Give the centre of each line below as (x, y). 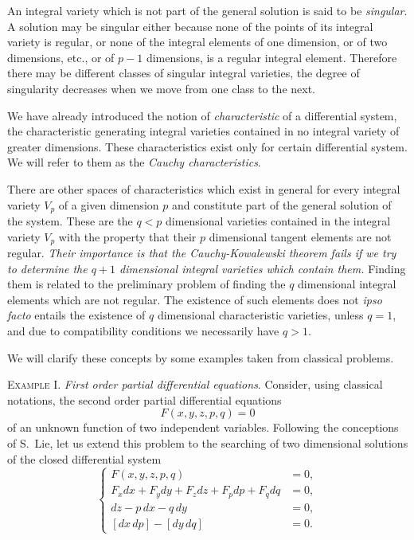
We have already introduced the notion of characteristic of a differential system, (202, 115)
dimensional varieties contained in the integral (278, 220)
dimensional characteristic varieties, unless (260, 315)
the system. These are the (70, 220)
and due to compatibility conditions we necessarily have (143, 331)
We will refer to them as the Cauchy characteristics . (134, 162)
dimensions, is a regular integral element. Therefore (271, 57)
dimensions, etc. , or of (61, 57)
